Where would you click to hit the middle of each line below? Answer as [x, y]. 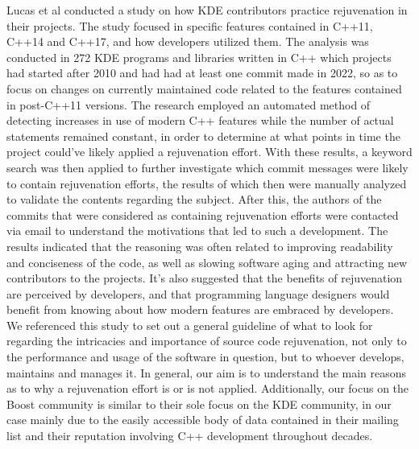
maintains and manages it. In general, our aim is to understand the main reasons [207, 372]
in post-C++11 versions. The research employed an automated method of [189, 104]
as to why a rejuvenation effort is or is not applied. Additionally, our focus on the [208, 388]
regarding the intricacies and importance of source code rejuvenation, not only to [207, 341]
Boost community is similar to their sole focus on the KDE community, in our [199, 404]
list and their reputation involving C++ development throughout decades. [190, 436]
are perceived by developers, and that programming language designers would [198, 293]
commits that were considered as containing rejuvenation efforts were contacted [203, 214]
